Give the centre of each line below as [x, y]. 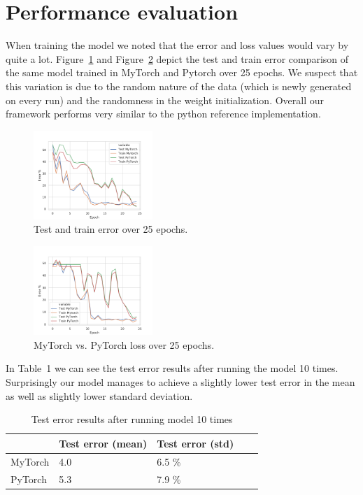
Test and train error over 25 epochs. [111, 229]
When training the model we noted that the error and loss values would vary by [177, 45]
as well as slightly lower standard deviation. [99, 395]
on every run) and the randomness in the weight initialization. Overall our [165, 100]
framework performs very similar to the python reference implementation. [163, 114]
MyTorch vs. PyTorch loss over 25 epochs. [124, 344]
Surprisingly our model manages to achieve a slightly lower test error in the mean [180, 382]
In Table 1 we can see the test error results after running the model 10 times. [172, 368]
